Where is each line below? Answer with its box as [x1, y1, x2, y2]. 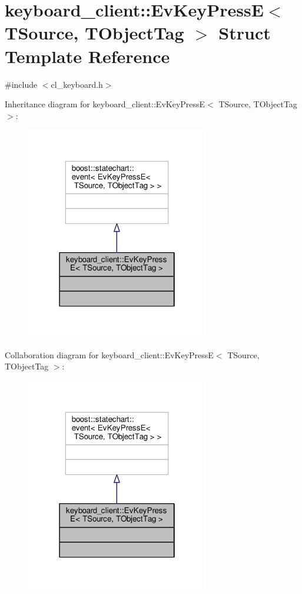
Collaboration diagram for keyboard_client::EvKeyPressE [5, 348, 214, 361]
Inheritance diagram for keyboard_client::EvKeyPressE [5, 98, 205, 110]
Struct [218, 21, 271, 45]
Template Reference [5, 44, 170, 68]
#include [5, 78, 38, 90]
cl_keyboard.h [51, 78, 103, 90]
